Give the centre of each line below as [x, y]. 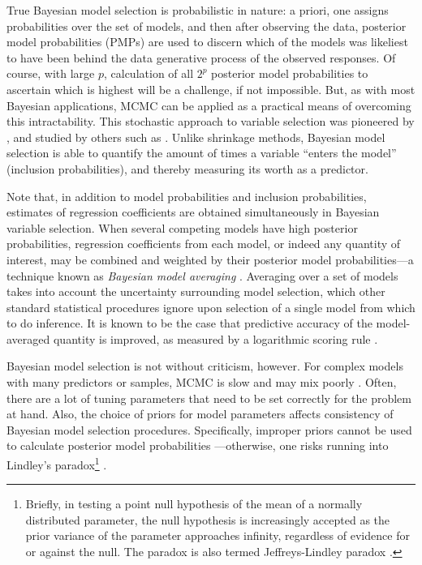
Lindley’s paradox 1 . [57, 463]
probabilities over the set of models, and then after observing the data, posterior [207, 26]
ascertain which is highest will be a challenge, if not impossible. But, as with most [211, 89]
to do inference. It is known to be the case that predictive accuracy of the [189, 323]
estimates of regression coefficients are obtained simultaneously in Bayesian [193, 212]
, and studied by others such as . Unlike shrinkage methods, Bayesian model [196, 137]
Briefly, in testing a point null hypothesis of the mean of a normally [194, 504]
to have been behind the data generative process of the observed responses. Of [201, 57]
